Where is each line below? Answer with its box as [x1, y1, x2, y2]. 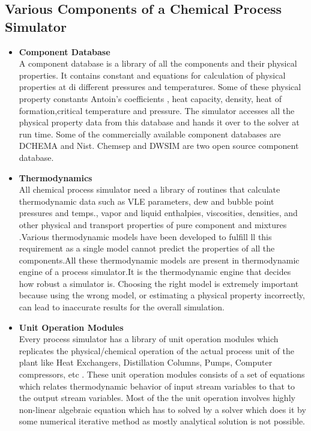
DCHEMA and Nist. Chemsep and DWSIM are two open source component [19, 139, 299, 152]
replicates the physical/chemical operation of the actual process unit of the [19, 344, 294, 357]
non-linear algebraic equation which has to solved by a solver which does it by [19, 403, 306, 415]
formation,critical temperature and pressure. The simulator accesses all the [19, 104, 295, 116]
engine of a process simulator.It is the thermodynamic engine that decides [19, 265, 291, 278]
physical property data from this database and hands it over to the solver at [19, 116, 300, 128]
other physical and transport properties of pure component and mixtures [19, 218, 287, 231]
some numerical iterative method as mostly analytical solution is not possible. [19, 415, 306, 427]
